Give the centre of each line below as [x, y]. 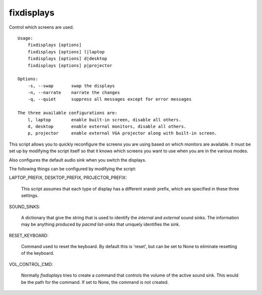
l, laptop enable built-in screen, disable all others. [104, 120]
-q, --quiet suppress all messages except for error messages [109, 99]
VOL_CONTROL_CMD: [31, 264]
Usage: [25, 38]
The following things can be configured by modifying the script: [73, 169]
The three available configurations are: [67, 113]
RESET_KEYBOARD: [29, 235]
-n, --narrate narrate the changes [74, 93]
